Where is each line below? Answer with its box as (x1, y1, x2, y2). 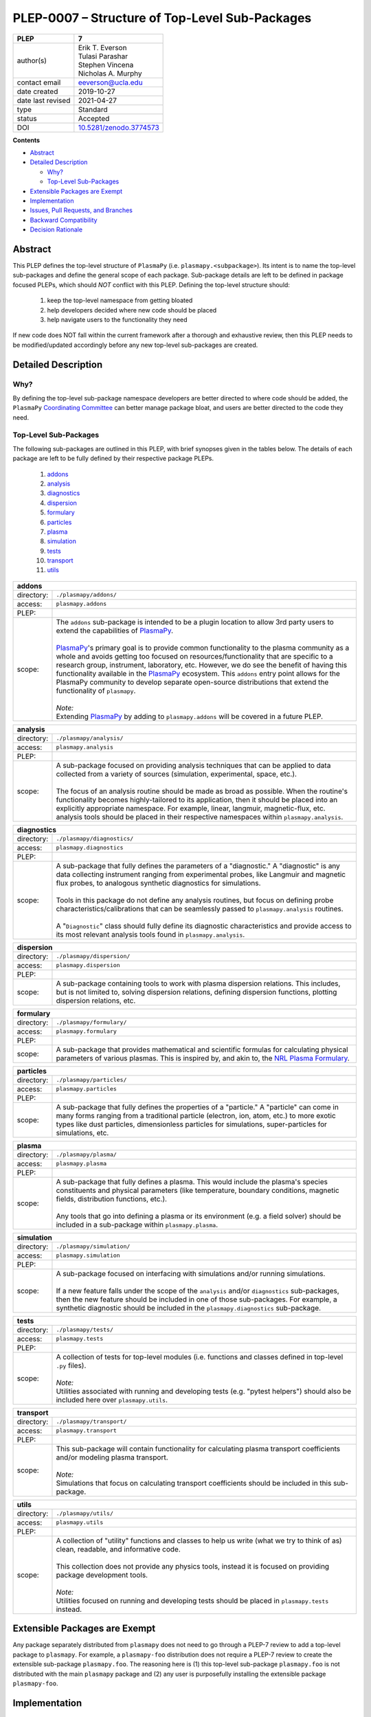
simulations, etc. (56, 1128, 109, 1137)
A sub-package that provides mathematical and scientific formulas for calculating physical (56, 1045, 348, 1054)
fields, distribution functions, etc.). (56, 1194, 168, 1203)
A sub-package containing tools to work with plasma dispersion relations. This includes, (56, 979, 341, 988)
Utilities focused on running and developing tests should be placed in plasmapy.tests (56, 1595, 329, 1605)
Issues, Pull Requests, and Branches (30, 206, 133, 214)
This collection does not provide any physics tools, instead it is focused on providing (56, 1561, 330, 1571)
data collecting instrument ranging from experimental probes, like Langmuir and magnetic (56, 869, 346, 879)
